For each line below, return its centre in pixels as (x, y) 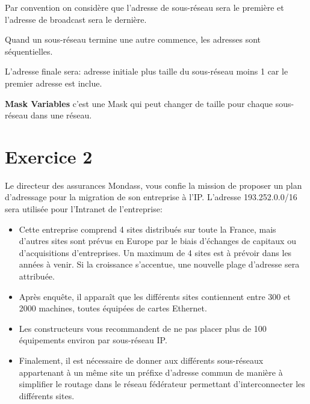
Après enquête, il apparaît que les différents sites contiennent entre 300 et (155, 296)
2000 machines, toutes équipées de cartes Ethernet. (113, 308)
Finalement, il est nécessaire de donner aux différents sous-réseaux (141, 360)
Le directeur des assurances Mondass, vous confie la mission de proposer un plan (153, 185)
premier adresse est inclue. (54, 83)
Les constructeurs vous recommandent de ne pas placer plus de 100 (143, 328)
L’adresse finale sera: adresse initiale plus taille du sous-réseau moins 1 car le (147, 71)
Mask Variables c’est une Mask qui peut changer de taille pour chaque (139, 103)
